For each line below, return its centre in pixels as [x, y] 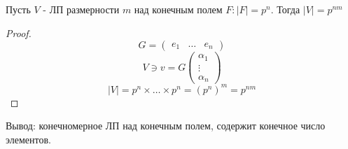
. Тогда [285, 9]
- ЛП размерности [81, 9]
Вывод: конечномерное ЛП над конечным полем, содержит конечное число [166, 126]
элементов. [28, 139]
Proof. [19, 33]
